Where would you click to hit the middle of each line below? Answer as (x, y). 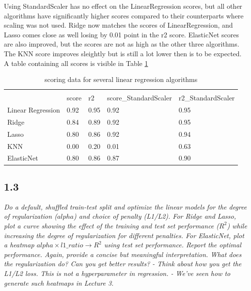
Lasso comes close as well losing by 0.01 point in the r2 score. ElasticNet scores (121, 34)
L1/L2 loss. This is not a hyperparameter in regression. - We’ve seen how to (117, 273)
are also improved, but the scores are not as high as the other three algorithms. (122, 44)
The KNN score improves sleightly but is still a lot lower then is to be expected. (123, 53)
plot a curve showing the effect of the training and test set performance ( (112, 225)
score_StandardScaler (140, 98)
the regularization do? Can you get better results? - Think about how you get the (123, 264)
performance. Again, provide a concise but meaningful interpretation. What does (123, 254)
